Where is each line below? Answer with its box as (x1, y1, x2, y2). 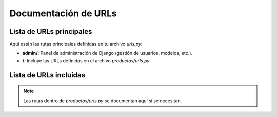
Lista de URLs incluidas (9, 71, 86, 80)
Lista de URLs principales (9, 27, 92, 36)
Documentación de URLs (9, 8, 117, 19)
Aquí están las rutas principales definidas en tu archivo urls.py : (9, 41, 143, 47)
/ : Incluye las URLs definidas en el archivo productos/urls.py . (22, 57, 151, 64)
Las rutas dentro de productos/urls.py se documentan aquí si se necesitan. (23, 98, 182, 104)
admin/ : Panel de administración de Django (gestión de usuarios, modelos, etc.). (22, 50, 192, 56)
